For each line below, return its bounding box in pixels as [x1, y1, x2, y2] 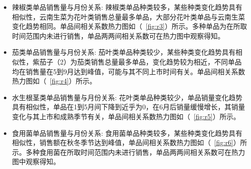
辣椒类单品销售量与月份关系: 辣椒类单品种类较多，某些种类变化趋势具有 [12, 2, 243, 12]
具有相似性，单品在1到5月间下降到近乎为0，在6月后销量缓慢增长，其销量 [12, 102, 245, 112]
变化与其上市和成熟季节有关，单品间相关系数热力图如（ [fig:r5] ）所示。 [12, 111, 240, 121]
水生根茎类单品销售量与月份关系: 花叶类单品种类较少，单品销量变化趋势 [12, 92, 243, 102]
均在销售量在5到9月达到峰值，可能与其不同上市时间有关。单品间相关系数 [12, 66, 245, 76]
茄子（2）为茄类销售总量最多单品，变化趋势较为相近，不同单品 [39, 56, 242, 66]
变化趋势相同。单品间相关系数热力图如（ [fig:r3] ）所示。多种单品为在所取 [12, 21, 247, 31]
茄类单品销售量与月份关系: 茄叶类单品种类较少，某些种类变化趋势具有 [12, 47, 236, 57]
